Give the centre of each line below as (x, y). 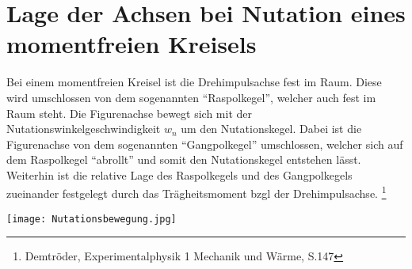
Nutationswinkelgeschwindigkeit (84, 129)
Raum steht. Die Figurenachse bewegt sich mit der (130, 113)
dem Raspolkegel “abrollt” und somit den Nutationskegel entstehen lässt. (184, 159)
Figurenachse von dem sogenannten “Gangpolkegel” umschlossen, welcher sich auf (205, 144)
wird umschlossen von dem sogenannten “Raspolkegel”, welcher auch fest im (191, 97)
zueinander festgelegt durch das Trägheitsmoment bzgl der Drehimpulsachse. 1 (196, 192)
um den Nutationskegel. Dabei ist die (271, 129)
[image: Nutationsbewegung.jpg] (92, 219)
